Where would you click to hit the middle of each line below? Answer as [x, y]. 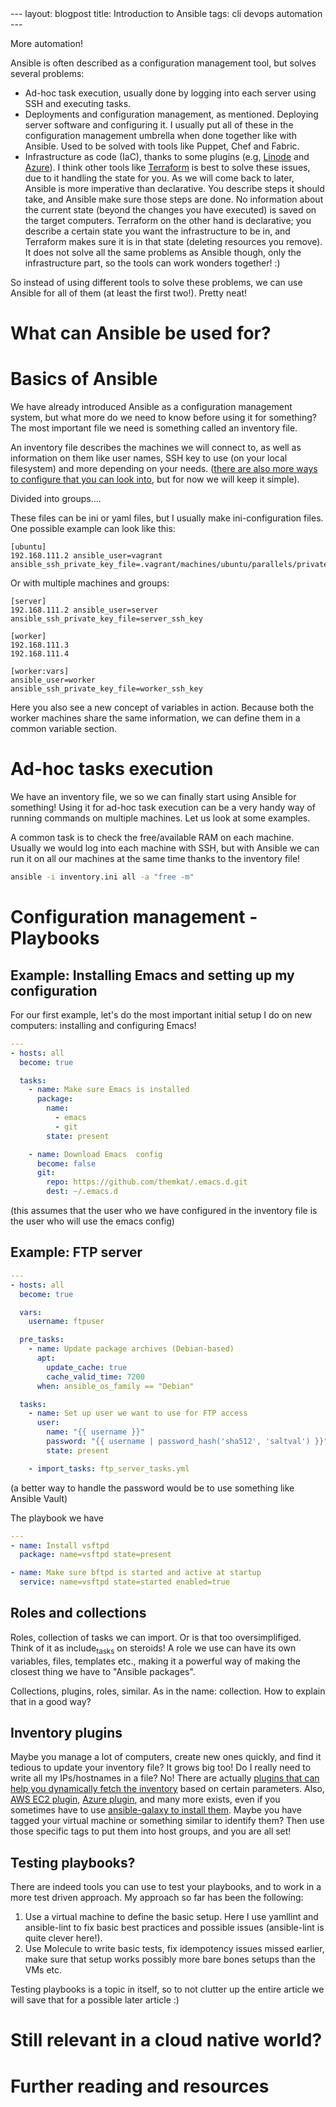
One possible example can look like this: [93, 529]
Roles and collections [78, 1613]
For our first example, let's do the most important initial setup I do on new [161, 1014]
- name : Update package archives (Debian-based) [131, 1349]
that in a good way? [51, 1701]
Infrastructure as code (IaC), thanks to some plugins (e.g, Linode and [167, 156]
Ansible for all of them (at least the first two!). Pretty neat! [129, 293]
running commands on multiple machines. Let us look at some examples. [160, 818]
